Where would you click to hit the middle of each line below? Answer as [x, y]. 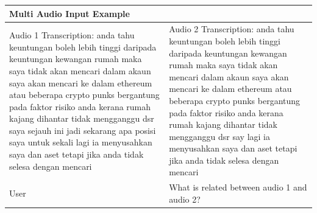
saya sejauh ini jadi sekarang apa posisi [83, 130]
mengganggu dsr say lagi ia [219, 136]
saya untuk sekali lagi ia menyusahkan [81, 142]
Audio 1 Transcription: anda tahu [72, 35]
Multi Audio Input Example [69, 13]
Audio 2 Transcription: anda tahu [232, 29]
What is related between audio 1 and [238, 187]
